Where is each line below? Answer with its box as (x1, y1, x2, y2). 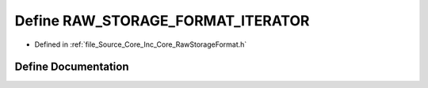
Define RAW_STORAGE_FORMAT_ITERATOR (14, 12, 310, 29)
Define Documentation (14, 60, 129, 74)
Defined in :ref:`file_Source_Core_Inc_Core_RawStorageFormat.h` (34, 40, 247, 49)
